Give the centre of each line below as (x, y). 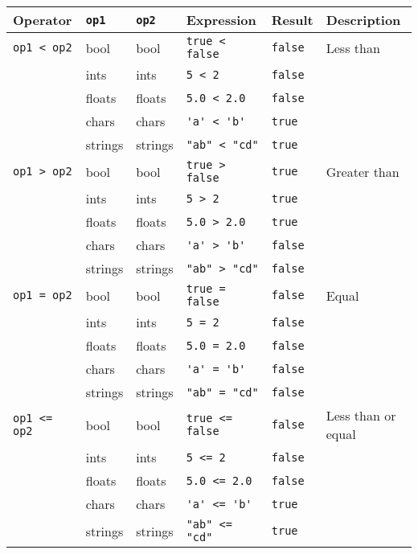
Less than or (361, 415)
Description (363, 20)
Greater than (363, 171)
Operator (43, 20)
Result (292, 20)
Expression (221, 20)
